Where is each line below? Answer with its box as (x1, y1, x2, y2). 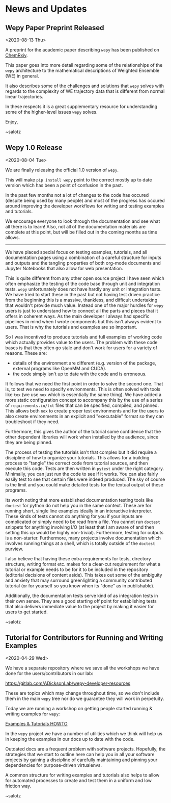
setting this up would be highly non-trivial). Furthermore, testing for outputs (5, 529, 164, 535)
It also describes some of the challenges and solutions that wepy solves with (5, 83, 164, 89)
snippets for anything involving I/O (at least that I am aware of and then (5, 524, 154, 530)
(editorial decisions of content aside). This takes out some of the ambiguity (5, 572, 162, 578)
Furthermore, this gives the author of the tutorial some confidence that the (5, 428, 161, 434)
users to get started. (5, 609, 48, 615)
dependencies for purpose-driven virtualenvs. (5, 762, 102, 768)
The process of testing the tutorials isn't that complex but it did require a (5, 449, 157, 455)
